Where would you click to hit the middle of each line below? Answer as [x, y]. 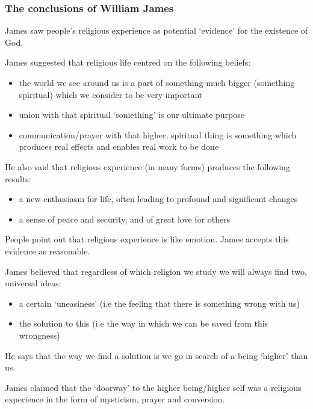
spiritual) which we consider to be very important [111, 94]
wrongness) [39, 335]
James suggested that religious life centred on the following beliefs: [128, 62]
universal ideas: [33, 283]
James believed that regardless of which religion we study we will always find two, [156, 271]
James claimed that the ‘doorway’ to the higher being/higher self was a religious [153, 387]
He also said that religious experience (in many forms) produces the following [147, 166]
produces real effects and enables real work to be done [119, 146]
